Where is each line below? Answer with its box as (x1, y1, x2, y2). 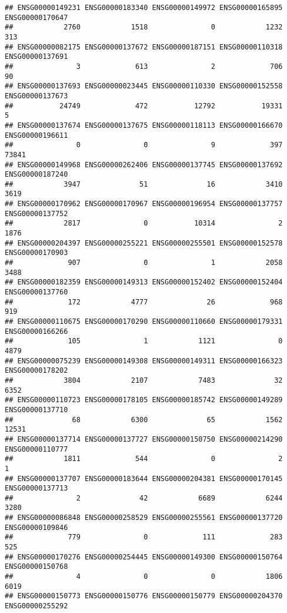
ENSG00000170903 (5, 248, 68, 257)
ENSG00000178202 (5, 366, 68, 375)
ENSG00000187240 (5, 170, 68, 179)
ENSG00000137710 (5, 405, 68, 414)
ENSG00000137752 (5, 209, 68, 218)
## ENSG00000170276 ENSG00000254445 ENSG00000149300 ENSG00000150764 (5, 552, 283, 561)
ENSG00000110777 (5, 445, 68, 453)
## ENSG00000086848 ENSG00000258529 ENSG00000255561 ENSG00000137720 (5, 513, 283, 522)
